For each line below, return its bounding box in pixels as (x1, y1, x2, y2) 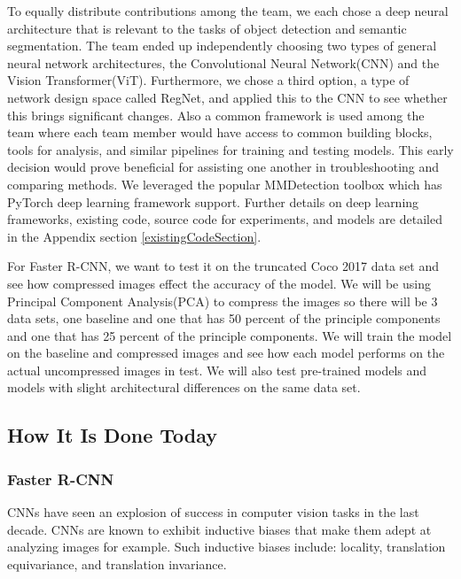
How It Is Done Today (7, 421, 218, 449)
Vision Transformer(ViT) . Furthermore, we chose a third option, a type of (7, 71, 410, 89)
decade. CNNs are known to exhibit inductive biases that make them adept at (7, 520, 432, 538)
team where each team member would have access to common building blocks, (7, 123, 433, 142)
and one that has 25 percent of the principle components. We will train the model (7, 326, 452, 344)
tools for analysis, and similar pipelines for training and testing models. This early (7, 140, 454, 158)
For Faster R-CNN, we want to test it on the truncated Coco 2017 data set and (7, 257, 439, 275)
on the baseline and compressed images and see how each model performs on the (7, 344, 445, 362)
